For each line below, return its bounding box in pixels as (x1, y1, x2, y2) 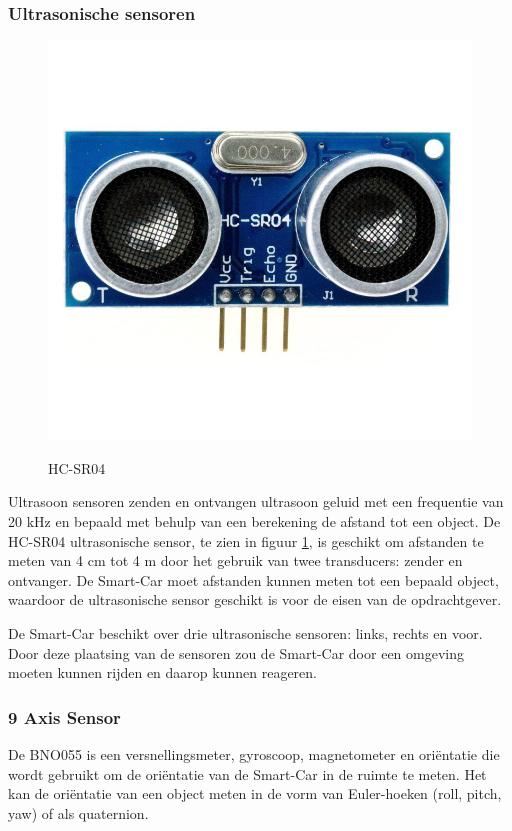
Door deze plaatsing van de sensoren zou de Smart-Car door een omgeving (8, 642, 464, 663)
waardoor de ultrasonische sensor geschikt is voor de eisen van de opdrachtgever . (8, 589, 502, 610)
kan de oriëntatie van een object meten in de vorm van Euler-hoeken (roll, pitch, (8, 783, 502, 804)
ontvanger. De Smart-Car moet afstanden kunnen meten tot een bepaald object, (8, 569, 499, 590)
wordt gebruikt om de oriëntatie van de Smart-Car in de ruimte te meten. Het (8, 763, 487, 784)
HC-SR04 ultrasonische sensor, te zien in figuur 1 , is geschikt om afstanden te (8, 530, 484, 551)
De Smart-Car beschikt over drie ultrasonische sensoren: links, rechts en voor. (8, 623, 483, 644)
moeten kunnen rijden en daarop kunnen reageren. (8, 662, 317, 683)
